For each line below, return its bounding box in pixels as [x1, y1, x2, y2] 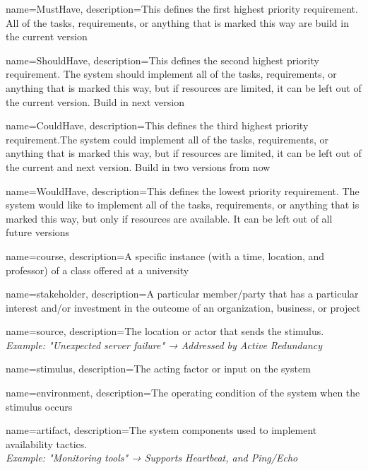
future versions [6, 225, 70, 240]
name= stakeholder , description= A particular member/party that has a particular [6, 286, 359, 301]
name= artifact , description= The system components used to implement [6, 423, 317, 437]
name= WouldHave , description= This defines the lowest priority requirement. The [6, 183, 360, 198]
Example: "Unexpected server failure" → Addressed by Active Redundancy [6, 337, 323, 352]
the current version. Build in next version [6, 94, 184, 109]
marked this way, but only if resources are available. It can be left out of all [6, 211, 333, 225]
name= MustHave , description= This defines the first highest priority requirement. [6, 1, 358, 16]
